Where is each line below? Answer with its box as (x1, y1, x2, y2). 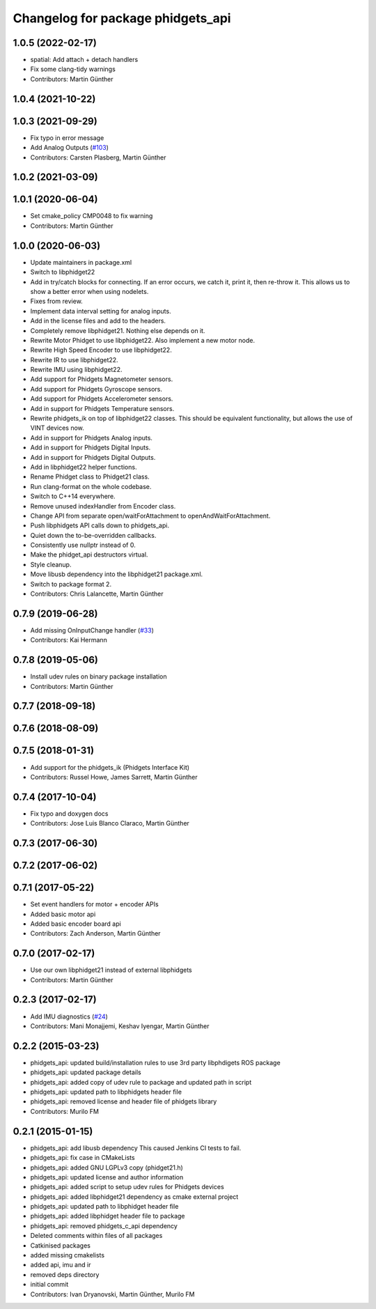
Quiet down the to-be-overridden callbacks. (30, 531, 157, 539)
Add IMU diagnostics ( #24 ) (30, 1012, 108, 1021)
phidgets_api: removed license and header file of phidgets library (30, 1097, 217, 1106)
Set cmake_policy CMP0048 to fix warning (30, 212, 153, 220)
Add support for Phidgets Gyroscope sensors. (30, 385, 163, 393)
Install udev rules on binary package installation (30, 672, 167, 681)
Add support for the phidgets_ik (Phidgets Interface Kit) (30, 763, 190, 771)
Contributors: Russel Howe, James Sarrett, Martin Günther (30, 773, 198, 781)
